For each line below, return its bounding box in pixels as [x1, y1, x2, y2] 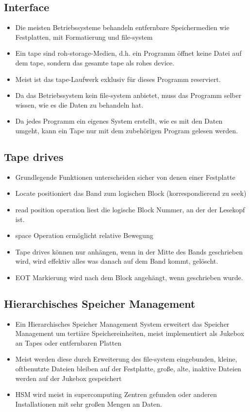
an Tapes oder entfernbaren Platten [15, 337, 121, 348]
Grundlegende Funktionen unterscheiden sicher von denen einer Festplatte [15, 172, 235, 182]
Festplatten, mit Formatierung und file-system [15, 32, 153, 42]
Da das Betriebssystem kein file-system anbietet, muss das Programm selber [15, 90, 242, 100]
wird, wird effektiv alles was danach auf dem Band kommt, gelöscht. [15, 256, 218, 266]
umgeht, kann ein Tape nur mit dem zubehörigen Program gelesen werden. [15, 125, 238, 135]
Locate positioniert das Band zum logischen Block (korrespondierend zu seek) [15, 188, 247, 198]
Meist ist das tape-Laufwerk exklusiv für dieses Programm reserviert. [15, 74, 221, 84]
